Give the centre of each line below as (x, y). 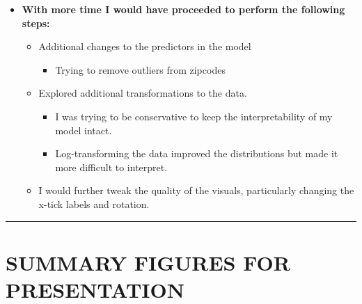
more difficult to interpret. (111, 167)
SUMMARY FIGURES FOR (148, 262)
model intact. (84, 130)
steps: (36, 23)
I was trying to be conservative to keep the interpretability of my (194, 116)
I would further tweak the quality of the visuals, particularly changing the (196, 190)
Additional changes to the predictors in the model (145, 46)
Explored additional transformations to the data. (143, 93)
